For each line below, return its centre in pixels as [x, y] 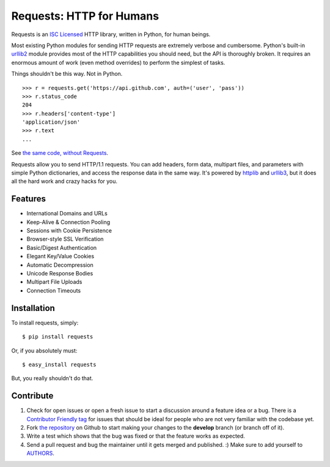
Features [28, 199]
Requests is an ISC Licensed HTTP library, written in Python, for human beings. [111, 34]
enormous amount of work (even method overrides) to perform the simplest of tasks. [118, 62]
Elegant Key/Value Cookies [61, 256]
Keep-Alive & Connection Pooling [68, 222]
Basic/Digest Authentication [62, 247]
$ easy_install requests [59, 364]
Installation [33, 308]
